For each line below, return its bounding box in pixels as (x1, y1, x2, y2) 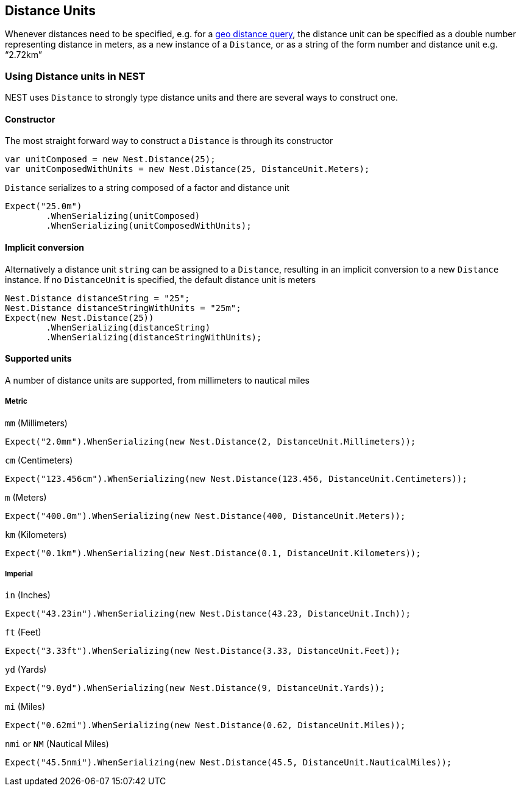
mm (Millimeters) (5, 417, 68, 428)
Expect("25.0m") (5, 201, 82, 212)
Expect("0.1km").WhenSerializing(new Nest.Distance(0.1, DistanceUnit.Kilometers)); (5, 548, 421, 558)
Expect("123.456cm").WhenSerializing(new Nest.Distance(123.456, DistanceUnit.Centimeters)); (5, 473, 467, 484)
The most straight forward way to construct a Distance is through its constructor (5, 135, 333, 146)
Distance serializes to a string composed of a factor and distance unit (5, 182, 289, 193)
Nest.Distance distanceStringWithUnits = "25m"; (5, 302, 241, 313)
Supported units (5, 353, 72, 364)
